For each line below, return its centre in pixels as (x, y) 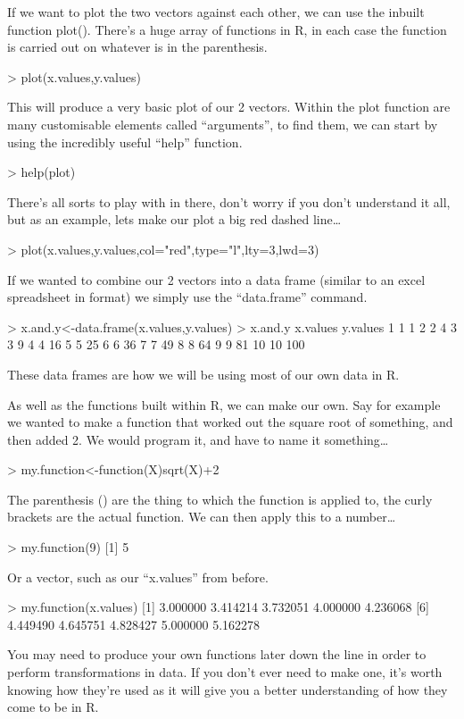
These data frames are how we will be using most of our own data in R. (203, 374)
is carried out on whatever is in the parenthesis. (137, 47)
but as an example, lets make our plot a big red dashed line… (174, 219)
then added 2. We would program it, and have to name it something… (198, 439)
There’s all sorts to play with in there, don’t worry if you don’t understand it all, (229, 201)
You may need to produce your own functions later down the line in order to (217, 654)
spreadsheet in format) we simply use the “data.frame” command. (187, 297)
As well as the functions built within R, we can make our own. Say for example (224, 404)
